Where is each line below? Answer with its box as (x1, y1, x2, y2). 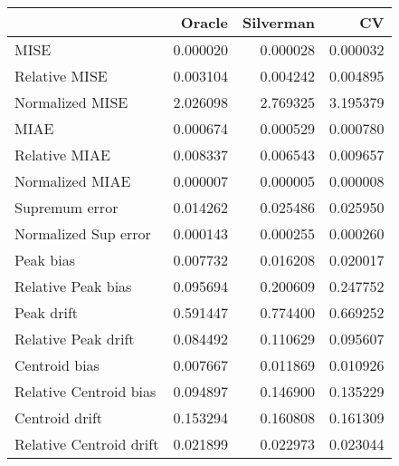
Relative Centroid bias (14, 381, 157, 402)
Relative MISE (14, 65, 108, 86)
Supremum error (14, 197, 119, 218)
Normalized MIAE (14, 170, 131, 191)
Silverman (242, 12, 316, 33)
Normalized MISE (14, 92, 128, 112)
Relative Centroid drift (14, 433, 159, 454)
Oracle (180, 12, 228, 33)
